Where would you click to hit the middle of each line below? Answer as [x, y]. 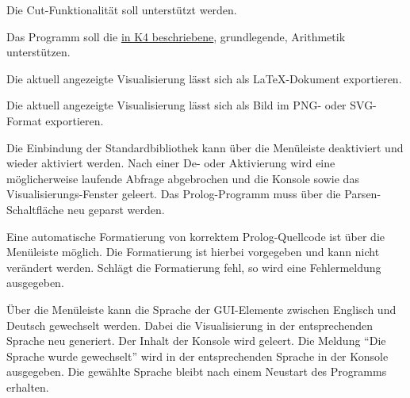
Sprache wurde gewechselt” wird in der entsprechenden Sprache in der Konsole [197, 356]
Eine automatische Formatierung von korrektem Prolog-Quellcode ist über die [195, 236]
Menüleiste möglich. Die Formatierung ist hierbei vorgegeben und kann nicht [193, 252]
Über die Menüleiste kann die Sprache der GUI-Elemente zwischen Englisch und [201, 309]
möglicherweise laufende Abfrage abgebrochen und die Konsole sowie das [183, 178]
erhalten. [28, 387]
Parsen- [363, 194]
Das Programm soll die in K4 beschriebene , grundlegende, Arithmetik [176, 36]
